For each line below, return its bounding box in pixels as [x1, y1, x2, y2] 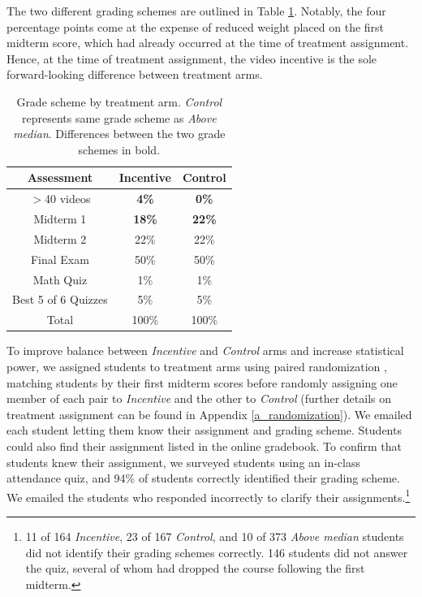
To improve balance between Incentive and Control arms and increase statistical [6, 342, 404, 359]
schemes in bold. [78, 141, 161, 158]
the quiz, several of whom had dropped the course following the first [25, 560, 365, 577]
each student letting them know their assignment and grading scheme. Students [6, 422, 402, 439]
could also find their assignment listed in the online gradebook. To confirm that [6, 437, 402, 454]
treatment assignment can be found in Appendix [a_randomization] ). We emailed [6, 405, 412, 422]
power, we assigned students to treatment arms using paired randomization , [6, 357, 387, 374]
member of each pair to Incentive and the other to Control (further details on [6, 390, 392, 407]
